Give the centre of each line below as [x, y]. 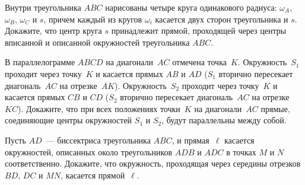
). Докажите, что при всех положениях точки [99, 108]
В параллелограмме [40, 62]
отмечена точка [199, 62]
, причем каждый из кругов [93, 19]
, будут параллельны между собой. [224, 120]
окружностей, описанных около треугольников [89, 151]
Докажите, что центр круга [53, 31]
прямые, [275, 108]
